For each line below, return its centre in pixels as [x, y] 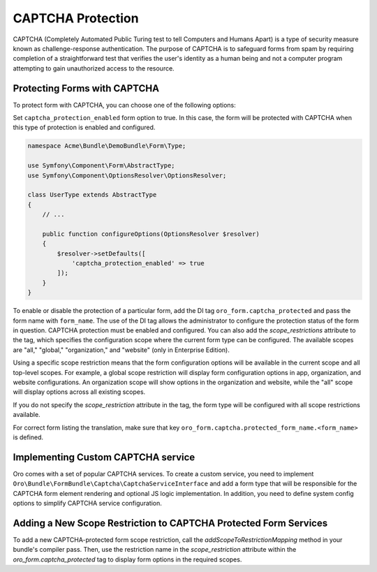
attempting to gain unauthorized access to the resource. [94, 68]
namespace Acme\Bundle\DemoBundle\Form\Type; [107, 146]
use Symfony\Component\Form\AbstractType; [101, 166]
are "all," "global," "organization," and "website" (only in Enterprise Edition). [121, 350]
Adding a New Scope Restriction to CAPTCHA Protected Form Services [170, 523]
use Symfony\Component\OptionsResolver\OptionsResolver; [127, 175]
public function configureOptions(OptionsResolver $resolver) [151, 234]
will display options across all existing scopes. [79, 392]
